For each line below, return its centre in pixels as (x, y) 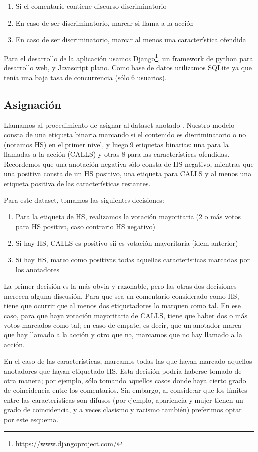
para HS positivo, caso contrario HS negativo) (85, 226)
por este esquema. (31, 419)
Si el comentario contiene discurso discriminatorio (91, 6)
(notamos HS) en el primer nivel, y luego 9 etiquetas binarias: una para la (116, 144)
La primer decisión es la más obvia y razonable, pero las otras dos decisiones (120, 286)
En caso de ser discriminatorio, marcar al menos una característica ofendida (131, 39)
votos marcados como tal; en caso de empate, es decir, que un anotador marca (123, 325)
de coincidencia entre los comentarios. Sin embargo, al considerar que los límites (126, 390)
